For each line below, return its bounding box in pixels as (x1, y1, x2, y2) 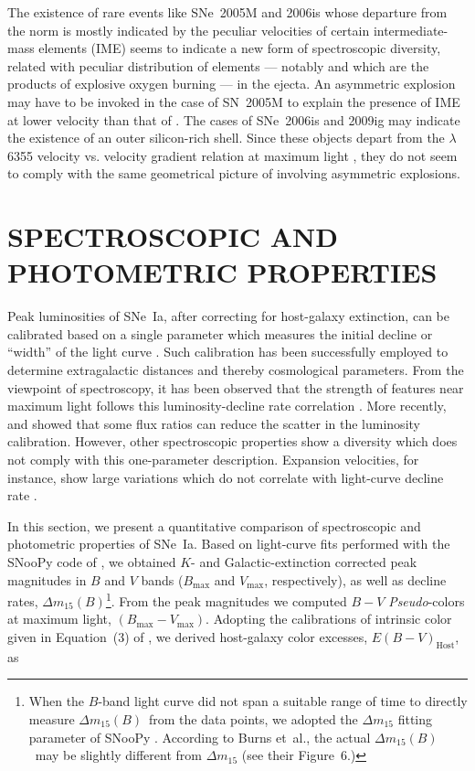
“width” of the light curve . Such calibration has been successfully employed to (7, 342, 449, 361)
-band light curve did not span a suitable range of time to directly (98, 691, 468, 711)
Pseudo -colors (388, 591, 465, 610)
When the (28, 691, 85, 711)
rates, (7, 591, 38, 610)
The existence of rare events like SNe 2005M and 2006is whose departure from (7, 3, 448, 21)
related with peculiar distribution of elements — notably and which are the (7, 56, 429, 75)
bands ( (141, 570, 184, 589)
